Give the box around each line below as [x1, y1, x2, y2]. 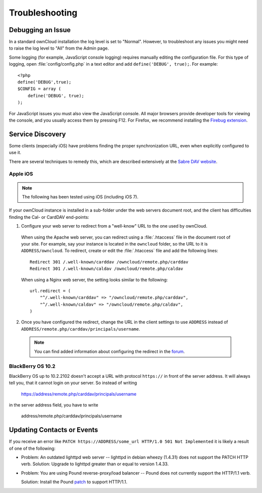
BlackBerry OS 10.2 [9, 363, 56, 370]
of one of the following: [9, 445, 56, 451]
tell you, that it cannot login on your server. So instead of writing [9, 380, 137, 386]
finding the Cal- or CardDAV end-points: [9, 214, 89, 220]
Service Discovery [9, 130, 66, 138]
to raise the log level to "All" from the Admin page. [9, 45, 109, 51]
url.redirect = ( [30, 288, 71, 294]
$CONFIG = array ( [17, 86, 62, 92]
